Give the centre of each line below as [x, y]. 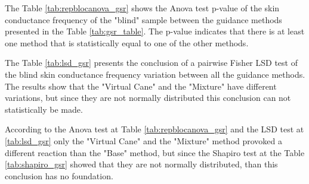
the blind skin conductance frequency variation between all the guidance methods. [155, 74]
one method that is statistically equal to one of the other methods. [127, 42]
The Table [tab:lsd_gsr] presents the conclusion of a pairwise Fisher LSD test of [151, 63]
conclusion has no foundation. [59, 175]
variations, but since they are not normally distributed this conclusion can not [148, 98]
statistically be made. [44, 109]
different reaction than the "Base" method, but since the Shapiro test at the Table [155, 152]
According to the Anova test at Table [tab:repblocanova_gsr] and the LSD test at [154, 129]
